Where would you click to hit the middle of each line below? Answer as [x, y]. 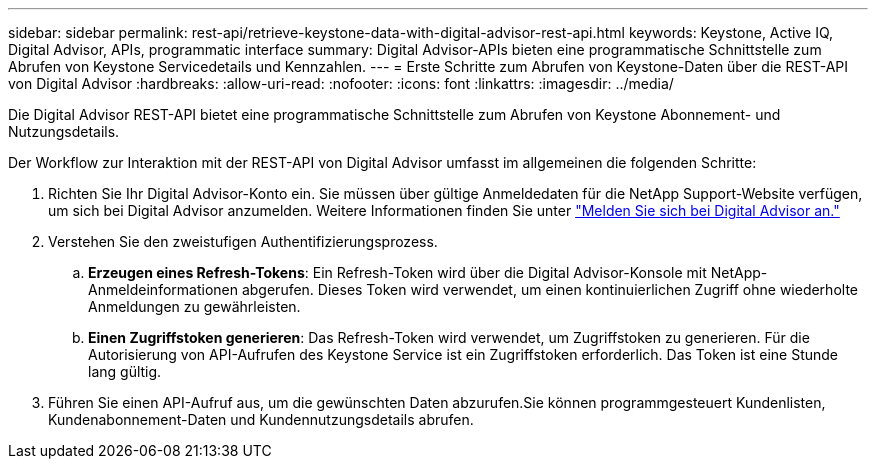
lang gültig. [125, 371]
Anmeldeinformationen [163, 289]
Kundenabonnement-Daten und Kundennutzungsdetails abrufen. [261, 419]
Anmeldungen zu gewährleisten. [194, 306]
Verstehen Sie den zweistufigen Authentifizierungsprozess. [243, 241]
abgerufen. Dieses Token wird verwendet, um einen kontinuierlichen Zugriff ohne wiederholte [549, 289]
